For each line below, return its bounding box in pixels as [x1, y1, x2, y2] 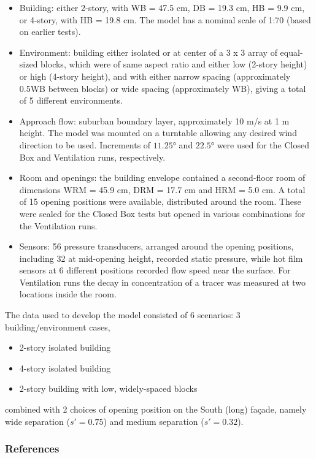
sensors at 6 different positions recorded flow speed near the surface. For [19, 264, 291, 277]
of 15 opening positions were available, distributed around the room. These [19, 195, 301, 208]
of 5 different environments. [19, 94, 123, 107]
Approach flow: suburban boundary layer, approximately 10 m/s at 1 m [19, 114, 290, 127]
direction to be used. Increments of [19, 138, 151, 151]
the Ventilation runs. [19, 219, 98, 232]
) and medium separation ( [103, 414, 204, 427]
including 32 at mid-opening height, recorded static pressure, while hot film [19, 251, 303, 264]
